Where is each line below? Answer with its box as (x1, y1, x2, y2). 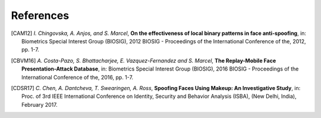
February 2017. (21, 101, 58, 108)
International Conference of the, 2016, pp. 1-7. (21, 74, 134, 81)
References (11, 9, 70, 22)
